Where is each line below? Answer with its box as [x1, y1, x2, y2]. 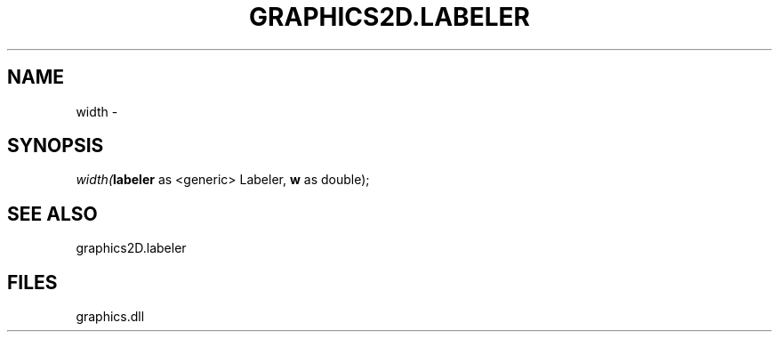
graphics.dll [76, 309, 145, 325]
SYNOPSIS [7, 134, 104, 157]
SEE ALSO [7, 202, 98, 225]
